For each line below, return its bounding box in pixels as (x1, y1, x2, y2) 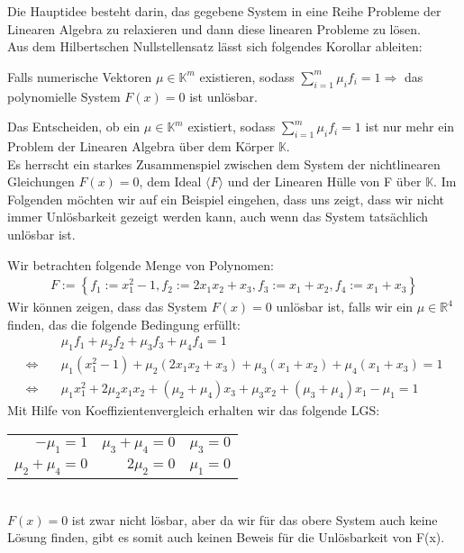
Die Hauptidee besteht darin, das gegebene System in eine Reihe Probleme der (7, 2, 441, 20)
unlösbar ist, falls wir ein (276, 297, 414, 316)
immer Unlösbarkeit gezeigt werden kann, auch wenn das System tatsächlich (7, 207, 429, 226)
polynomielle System (7, 86, 121, 105)
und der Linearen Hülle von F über (227, 172, 422, 191)
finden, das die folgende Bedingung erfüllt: (7, 314, 241, 333)
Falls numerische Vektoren (7, 67, 152, 86)
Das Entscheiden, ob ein (7, 117, 141, 136)
